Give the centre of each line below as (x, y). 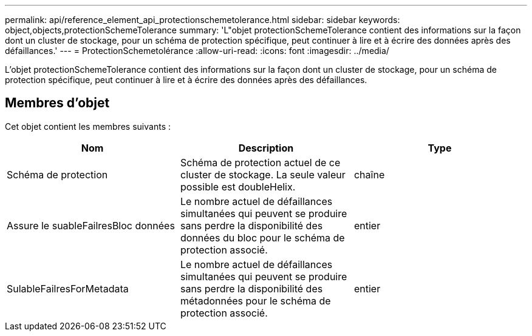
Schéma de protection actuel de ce (260, 162)
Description (266, 148)
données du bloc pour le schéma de (262, 237)
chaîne (369, 174)
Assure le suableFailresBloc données (91, 225)
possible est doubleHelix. (238, 186)
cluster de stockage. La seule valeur (263, 174)
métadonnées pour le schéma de (255, 301)
